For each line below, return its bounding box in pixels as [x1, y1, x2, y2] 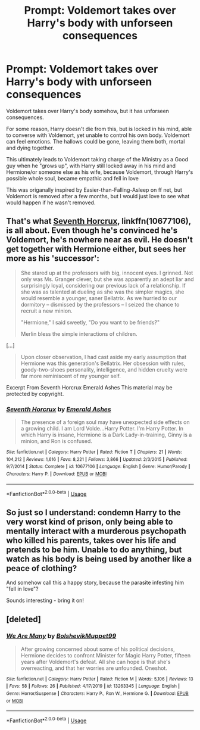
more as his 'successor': [6, 254, 100, 264]
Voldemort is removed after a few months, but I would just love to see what [6, 192, 190, 199]
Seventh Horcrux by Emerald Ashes [6, 405, 111, 413]
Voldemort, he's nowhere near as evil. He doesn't [6, 235, 193, 245]
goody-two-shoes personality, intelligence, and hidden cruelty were [20, 366, 187, 373]
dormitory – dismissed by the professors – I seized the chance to [20, 301, 180, 308]
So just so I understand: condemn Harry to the [6, 507, 181, 517]
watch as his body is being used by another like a [6, 554, 192, 564]
